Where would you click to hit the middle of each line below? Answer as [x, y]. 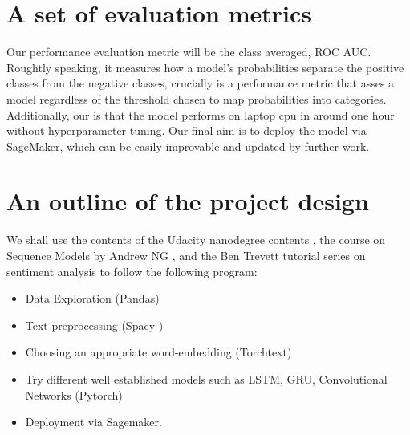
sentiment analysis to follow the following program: [132, 271]
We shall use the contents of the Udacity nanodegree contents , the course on [196, 240]
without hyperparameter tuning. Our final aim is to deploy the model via [187, 130]
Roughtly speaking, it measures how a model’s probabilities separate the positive [205, 67]
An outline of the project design [188, 201]
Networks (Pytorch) [74, 394]
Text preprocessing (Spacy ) [94, 325]
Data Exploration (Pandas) [92, 298]
